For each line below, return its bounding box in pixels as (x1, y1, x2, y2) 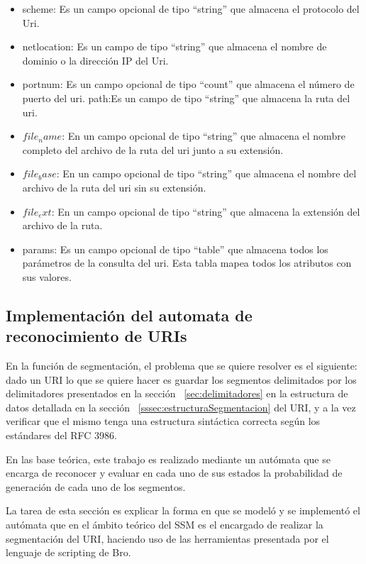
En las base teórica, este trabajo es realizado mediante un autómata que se (6, 451, 331, 466)
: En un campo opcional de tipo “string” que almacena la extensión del (51, 204, 360, 219)
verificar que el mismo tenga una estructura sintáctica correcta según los (6, 414, 321, 428)
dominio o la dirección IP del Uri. (22, 52, 169, 67)
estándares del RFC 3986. (6, 428, 117, 443)
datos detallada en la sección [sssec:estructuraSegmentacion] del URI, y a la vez (6, 399, 356, 414)
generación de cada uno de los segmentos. (6, 479, 186, 494)
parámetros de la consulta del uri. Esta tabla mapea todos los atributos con (22, 255, 352, 270)
